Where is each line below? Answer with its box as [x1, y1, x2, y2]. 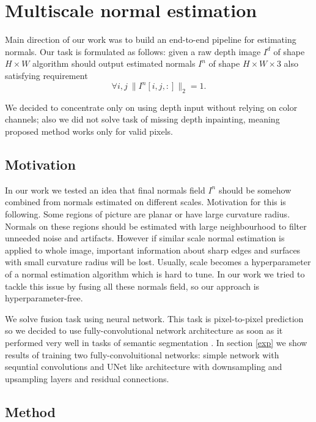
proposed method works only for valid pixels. [5, 124, 173, 137]
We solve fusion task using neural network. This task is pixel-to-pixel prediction [5, 312, 304, 325]
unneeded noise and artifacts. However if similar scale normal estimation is [5, 232, 285, 244]
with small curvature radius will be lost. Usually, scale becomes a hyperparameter [5, 255, 311, 268]
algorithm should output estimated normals [32, 57, 196, 70]
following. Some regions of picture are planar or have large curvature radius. [5, 207, 290, 220]
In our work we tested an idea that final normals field [5, 183, 205, 196]
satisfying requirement [5, 69, 88, 81]
